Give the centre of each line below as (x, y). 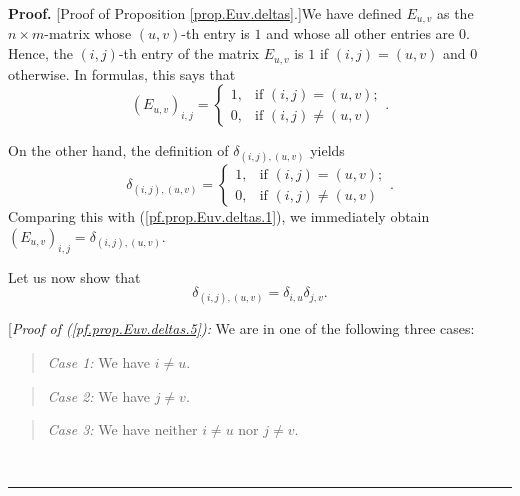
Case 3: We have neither (122, 429)
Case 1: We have (98, 362)
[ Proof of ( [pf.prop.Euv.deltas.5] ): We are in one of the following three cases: (241, 328)
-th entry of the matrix (189, 53)
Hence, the (40, 53)
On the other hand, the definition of (118, 150)
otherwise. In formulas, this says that (122, 73)
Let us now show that (74, 276)
